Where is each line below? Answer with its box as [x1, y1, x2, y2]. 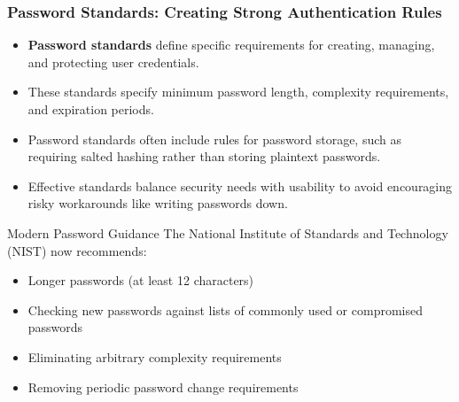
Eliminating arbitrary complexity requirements [27, 347, 282, 366]
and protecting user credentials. [27, 52, 199, 71]
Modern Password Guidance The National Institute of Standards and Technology [7, 223, 448, 242]
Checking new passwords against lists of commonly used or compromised [27, 300, 423, 319]
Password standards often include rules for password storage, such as [27, 129, 401, 148]
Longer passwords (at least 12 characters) [27, 271, 254, 290]
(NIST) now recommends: [7, 241, 147, 259]
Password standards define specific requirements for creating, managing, [27, 35, 435, 54]
